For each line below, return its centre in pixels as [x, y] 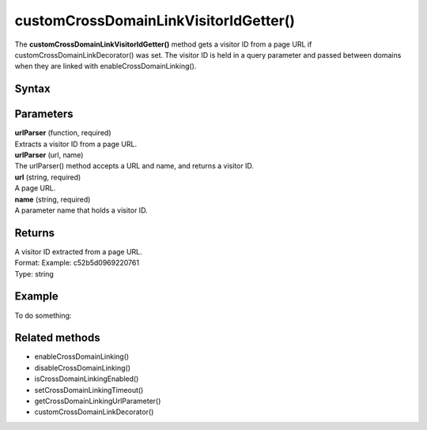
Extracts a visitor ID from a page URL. [76, 144]
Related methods [57, 338]
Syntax [32, 89]
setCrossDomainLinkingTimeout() [89, 390]
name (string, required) [53, 199]
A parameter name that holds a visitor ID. [81, 210]
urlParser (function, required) [63, 133]
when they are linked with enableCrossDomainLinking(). [106, 66]
